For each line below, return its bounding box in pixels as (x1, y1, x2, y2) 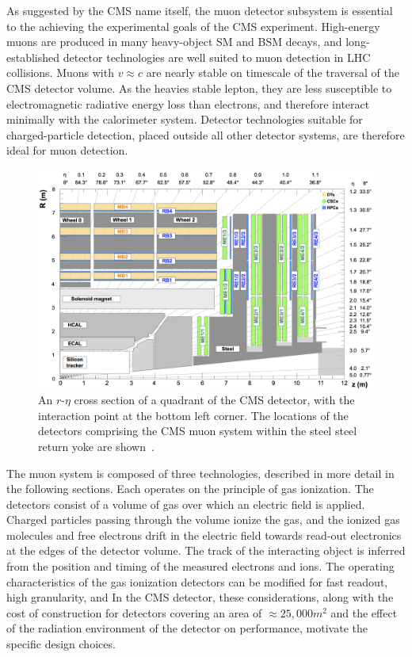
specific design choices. (6, 636, 116, 652)
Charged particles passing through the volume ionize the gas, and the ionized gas (6, 511, 400, 528)
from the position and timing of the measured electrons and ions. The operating (6, 558, 395, 575)
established (6, 48, 60, 65)
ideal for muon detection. (6, 142, 128, 159)
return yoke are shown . (38, 437, 154, 454)
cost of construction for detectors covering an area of (6, 604, 262, 621)
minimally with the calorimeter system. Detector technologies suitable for (6, 111, 363, 128)
